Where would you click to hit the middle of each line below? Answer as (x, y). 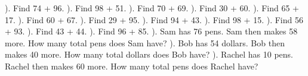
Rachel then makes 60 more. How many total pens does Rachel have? (132, 66)
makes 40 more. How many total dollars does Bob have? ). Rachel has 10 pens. (149, 54)
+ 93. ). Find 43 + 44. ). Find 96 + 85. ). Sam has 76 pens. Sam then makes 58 (151, 31)
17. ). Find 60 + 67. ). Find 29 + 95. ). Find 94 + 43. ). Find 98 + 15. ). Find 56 (154, 19)
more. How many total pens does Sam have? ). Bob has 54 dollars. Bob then (145, 42)
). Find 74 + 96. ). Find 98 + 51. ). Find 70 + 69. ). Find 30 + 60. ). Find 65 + (152, 8)
